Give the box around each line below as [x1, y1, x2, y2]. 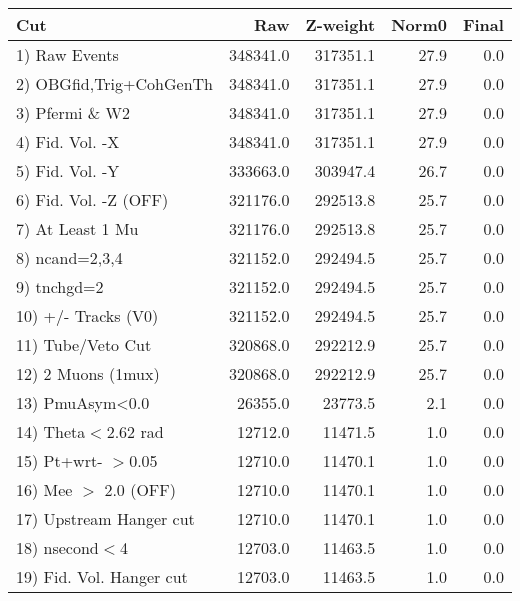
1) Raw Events [16, 43, 119, 66]
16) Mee [16, 478, 73, 501]
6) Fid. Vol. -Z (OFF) [16, 188, 169, 211]
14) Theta [16, 420, 86, 443]
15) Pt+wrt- [16, 449, 103, 472]
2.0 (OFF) [104, 478, 176, 501]
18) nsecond [16, 536, 99, 559]
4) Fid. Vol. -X [16, 130, 120, 153]
